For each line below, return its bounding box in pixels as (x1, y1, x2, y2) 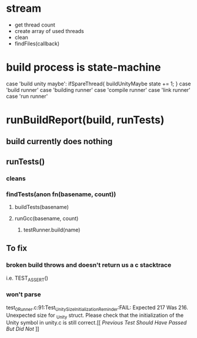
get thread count (14, 21, 56, 28)
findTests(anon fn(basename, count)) (6, 190, 116, 198)
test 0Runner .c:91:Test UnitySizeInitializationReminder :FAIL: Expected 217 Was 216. (6, 304, 188, 312)
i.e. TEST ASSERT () (6, 274, 49, 283)
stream (6, 2, 42, 15)
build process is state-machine (6, 61, 161, 74)
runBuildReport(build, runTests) (6, 114, 165, 127)
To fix (6, 243, 28, 253)
